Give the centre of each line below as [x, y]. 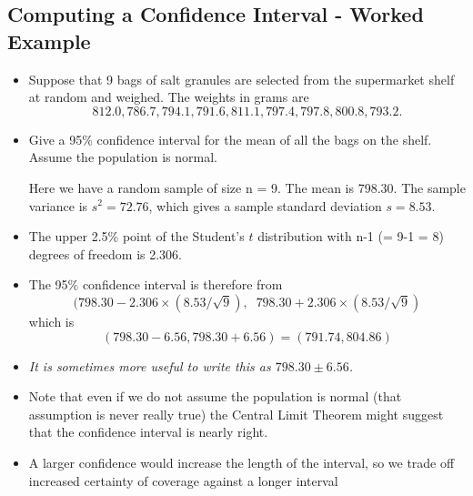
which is [51, 321]
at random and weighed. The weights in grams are [169, 97]
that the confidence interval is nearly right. [148, 432]
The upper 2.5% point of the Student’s [136, 236]
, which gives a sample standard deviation [265, 205]
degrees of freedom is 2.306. [106, 253]
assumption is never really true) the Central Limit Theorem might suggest [236, 414]
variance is [58, 205]
